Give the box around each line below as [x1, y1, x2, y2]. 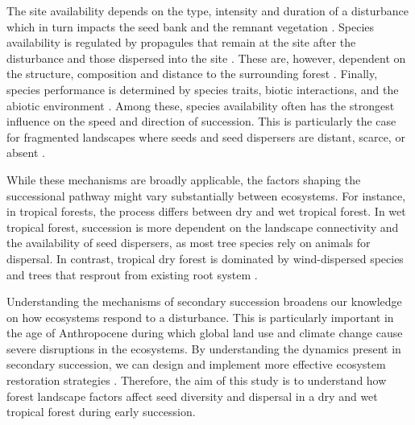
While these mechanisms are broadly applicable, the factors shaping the [6, 171, 361, 188]
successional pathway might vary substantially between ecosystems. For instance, [6, 187, 406, 204]
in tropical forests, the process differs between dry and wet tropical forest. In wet [6, 203, 406, 220]
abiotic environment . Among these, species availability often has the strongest [6, 97, 395, 113]
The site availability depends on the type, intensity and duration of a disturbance [6, 2, 409, 19]
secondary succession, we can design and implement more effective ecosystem [6, 356, 386, 373]
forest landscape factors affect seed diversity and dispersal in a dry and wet [6, 387, 378, 404]
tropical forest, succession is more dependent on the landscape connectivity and [6, 218, 399, 235]
